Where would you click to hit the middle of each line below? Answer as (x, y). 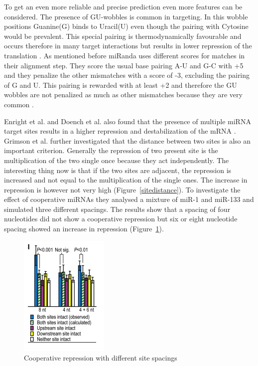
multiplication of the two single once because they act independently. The (117, 160)
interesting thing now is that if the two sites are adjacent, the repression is (118, 170)
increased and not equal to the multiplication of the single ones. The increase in (126, 180)
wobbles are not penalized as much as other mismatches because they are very (123, 94)
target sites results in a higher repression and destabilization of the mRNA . (120, 131)
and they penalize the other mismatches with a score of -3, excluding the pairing (127, 75)
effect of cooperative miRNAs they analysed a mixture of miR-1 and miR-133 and (129, 199)
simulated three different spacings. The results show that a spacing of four (117, 209)
